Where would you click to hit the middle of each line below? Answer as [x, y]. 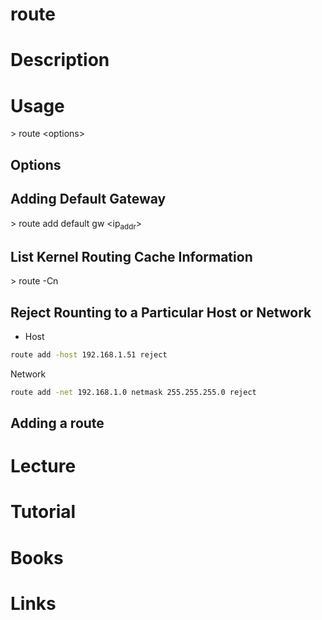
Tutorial [43, 512]
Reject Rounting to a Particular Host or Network [161, 312]
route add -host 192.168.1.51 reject [89, 354]
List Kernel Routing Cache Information [131, 256]
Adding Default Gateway [88, 199]
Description [60, 60]
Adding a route [57, 423]
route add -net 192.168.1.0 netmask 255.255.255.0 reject [133, 392]
